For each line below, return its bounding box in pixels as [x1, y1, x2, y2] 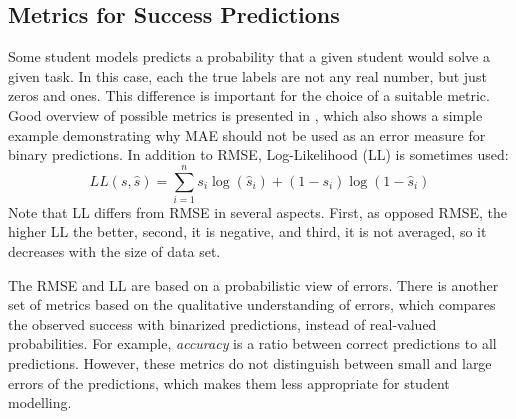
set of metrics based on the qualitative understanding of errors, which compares [8, 294, 496, 315]
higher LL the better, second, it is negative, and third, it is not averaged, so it [8, 221, 487, 242]
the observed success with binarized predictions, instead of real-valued [8, 313, 437, 334]
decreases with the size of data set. [8, 241, 221, 262]
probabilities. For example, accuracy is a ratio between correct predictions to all [8, 333, 497, 354]
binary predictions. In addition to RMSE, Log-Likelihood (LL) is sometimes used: [8, 144, 509, 165]
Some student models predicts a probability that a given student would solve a [8, 46, 490, 67]
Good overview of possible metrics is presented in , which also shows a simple [8, 104, 483, 125]
